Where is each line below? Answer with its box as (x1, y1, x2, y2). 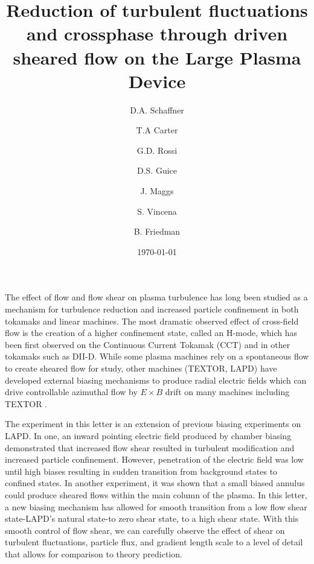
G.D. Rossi (136, 144, 178, 156)
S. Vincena (137, 204, 177, 217)
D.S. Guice (136, 164, 178, 177)
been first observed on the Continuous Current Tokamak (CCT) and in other (5, 338, 290, 350)
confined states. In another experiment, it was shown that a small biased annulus (5, 477, 305, 489)
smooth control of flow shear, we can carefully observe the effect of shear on (5, 524, 285, 536)
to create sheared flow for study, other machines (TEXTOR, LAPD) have (5, 362, 277, 374)
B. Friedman (133, 225, 181, 238)
